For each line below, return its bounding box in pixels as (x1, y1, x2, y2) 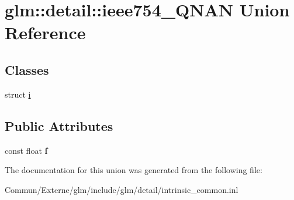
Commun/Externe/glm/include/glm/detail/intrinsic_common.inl (5, 183, 238, 195)
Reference (5, 20, 86, 44)
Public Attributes (5, 116, 113, 135)
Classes (5, 60, 49, 78)
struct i (5, 88, 31, 100)
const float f (5, 144, 48, 156)
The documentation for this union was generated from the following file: (5, 164, 262, 176)
